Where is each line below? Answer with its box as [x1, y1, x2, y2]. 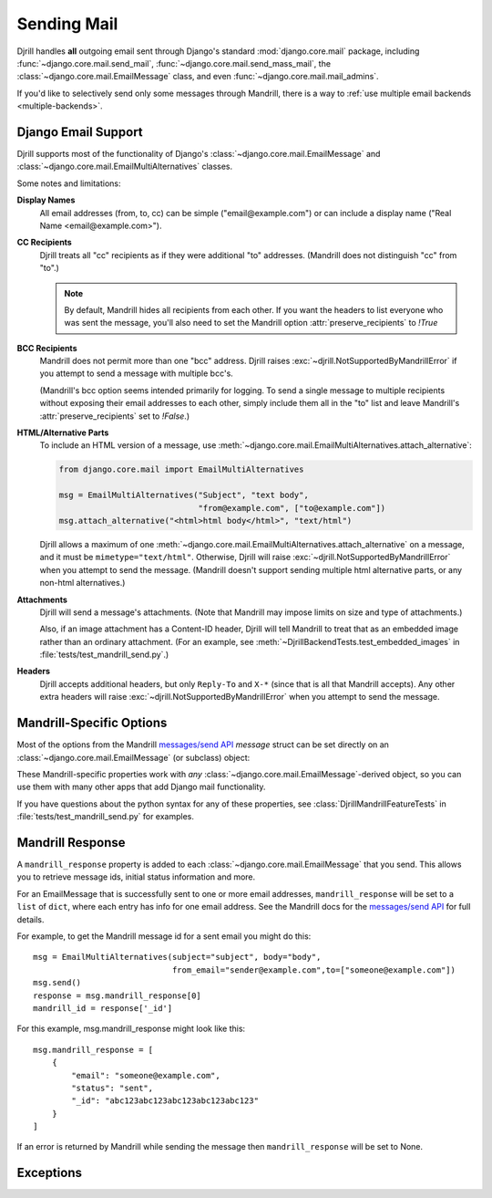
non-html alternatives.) [39, 578, 126, 589]
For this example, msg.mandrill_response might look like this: [16, 1023, 246, 1035]
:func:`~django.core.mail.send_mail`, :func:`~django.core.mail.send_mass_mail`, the [16, 57, 332, 68]
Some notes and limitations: [16, 178, 121, 189]
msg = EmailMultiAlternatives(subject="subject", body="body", [33, 952, 322, 963]
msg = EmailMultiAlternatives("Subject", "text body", [58, 490, 309, 501]
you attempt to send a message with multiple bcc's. [39, 368, 234, 379]
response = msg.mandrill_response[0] [33, 990, 202, 1001]
